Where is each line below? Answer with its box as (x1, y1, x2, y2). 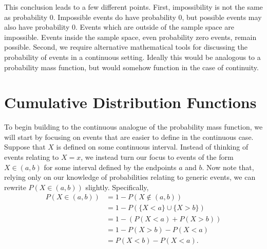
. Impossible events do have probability (53, 11, 176, 22)
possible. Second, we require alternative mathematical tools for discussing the (4, 42, 247, 52)
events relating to (4, 152, 59, 162)
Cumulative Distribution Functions (4, 92, 257, 113)
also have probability (4, 22, 70, 32)
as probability (4, 11, 48, 22)
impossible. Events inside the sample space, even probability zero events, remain (4, 31, 257, 42)
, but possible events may (182, 11, 262, 22)
